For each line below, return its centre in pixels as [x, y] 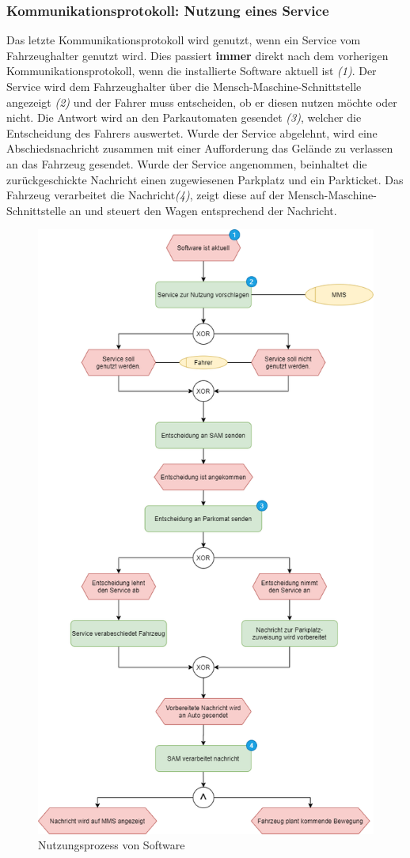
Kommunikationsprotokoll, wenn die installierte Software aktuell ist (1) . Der [192, 71]
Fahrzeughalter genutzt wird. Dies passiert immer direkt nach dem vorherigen [197, 55]
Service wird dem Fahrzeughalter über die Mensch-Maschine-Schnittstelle [184, 86]
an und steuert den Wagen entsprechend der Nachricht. [203, 210]
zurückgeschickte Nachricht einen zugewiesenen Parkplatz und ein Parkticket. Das [205, 179]
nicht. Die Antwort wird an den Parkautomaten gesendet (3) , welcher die [184, 117]
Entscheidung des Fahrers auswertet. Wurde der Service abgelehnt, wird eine [192, 132]
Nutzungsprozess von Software [112, 845]
